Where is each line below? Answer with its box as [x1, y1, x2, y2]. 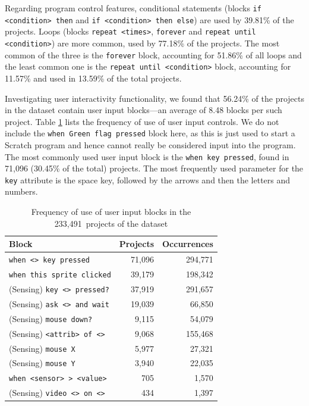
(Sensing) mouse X [9, 342, 75, 354]
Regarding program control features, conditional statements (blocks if [5, 2, 261, 14]
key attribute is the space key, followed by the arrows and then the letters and [5, 173, 291, 186]
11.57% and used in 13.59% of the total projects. [5, 71, 182, 84]
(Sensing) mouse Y [9, 357, 75, 369]
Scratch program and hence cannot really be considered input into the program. [5, 138, 296, 151]
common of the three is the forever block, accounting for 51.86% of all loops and [5, 48, 302, 61]
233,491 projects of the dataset [54, 217, 168, 229]
